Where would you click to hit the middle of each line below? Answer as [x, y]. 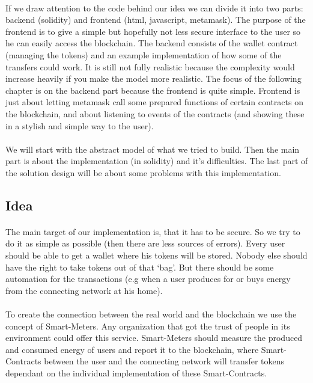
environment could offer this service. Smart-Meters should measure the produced [154, 338]
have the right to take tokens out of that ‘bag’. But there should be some [140, 267]
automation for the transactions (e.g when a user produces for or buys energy [148, 279]
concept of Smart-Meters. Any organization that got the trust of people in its [148, 326]
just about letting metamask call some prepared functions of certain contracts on [154, 102]
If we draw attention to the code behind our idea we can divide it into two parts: [154, 8]
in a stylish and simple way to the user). [80, 125]
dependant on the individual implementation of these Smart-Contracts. [136, 373]
